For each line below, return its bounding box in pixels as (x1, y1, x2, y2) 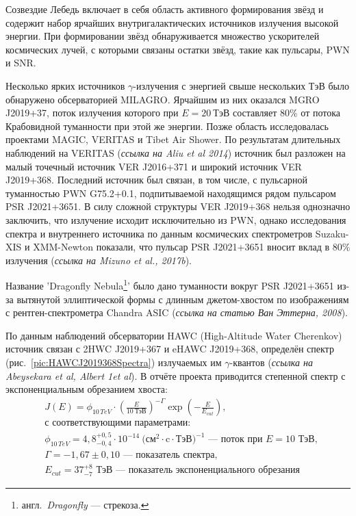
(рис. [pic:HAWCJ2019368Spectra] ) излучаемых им (5, 354, 222, 369)
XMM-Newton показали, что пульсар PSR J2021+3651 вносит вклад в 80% (33, 240, 351, 254)
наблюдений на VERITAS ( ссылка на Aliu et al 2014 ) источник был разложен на (5, 145, 346, 159)
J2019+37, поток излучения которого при (5, 105, 179, 120)
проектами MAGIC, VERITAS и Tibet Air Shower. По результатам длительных (5, 132, 341, 146)
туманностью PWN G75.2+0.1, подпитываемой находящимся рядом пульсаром (5, 185, 336, 200)
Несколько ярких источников (5, 78, 125, 92)
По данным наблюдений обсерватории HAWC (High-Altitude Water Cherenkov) (5, 328, 342, 342)
